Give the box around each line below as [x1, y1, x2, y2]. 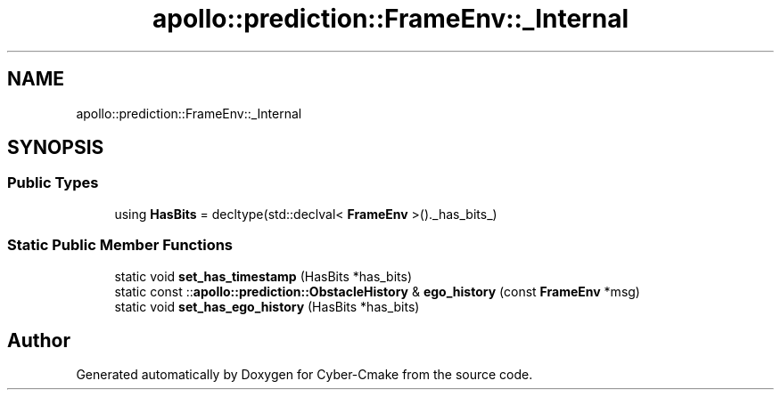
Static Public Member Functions [7, 236, 234, 255]
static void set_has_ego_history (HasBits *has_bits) [114, 298, 420, 314]
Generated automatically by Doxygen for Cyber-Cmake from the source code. [76, 367, 533, 383]
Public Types [7, 174, 99, 192]
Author [7, 328, 70, 352]
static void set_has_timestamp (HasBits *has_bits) [114, 268, 413, 284]
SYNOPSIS [7, 136, 104, 159]
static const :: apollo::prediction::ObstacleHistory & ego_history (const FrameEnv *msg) [114, 283, 640, 299]
